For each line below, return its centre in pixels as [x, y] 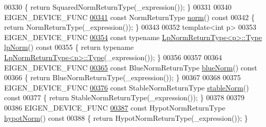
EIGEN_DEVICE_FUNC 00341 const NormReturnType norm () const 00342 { [129, 17]
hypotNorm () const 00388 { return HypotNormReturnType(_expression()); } [126, 117]
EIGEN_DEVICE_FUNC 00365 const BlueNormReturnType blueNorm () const [131, 67]
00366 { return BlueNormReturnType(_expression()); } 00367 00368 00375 [122, 77]
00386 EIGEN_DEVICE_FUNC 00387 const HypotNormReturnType [115, 107]
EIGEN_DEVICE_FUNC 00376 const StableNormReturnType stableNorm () [127, 87]
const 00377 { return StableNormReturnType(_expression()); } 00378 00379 [125, 97]
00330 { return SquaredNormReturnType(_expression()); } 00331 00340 [118, 7]
